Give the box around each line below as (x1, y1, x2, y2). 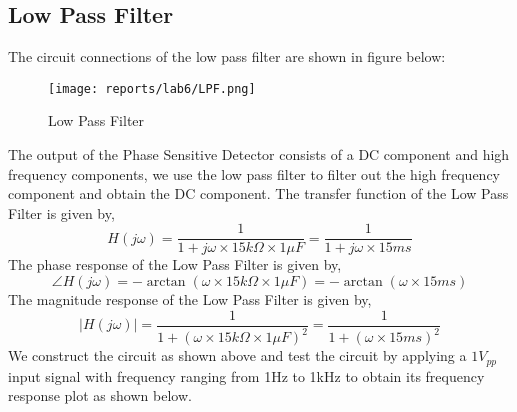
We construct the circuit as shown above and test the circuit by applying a (8, 345, 467, 366)
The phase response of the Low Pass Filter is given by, (8, 254, 342, 275)
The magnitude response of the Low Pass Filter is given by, (8, 289, 372, 310)
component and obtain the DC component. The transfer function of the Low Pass (8, 183, 509, 204)
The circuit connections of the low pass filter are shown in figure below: (8, 46, 446, 67)
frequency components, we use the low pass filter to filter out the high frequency (8, 163, 500, 184)
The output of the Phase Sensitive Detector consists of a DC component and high (8, 144, 510, 165)
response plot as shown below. (8, 385, 192, 406)
